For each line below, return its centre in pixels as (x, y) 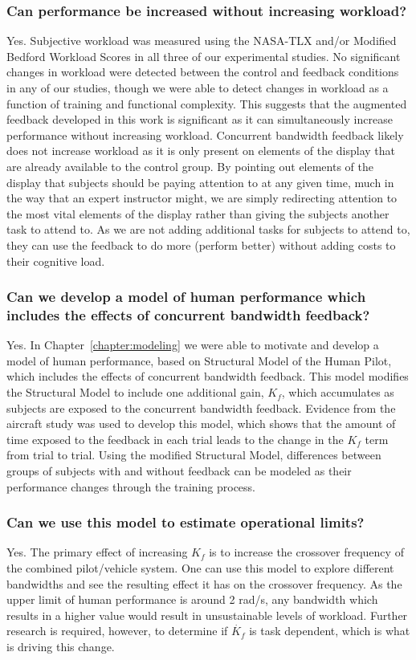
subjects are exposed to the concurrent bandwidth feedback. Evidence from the (201, 407)
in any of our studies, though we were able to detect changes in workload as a (198, 88)
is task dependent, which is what (330, 631)
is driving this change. (61, 646)
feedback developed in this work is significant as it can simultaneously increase (200, 119)
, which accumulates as (338, 392)
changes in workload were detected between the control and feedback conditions (203, 72)
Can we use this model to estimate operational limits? (186, 522)
